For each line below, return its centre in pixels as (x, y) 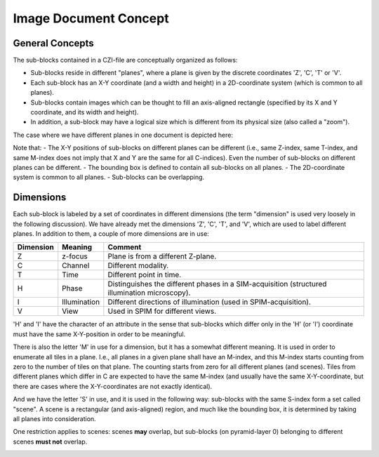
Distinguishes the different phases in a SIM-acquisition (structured (217, 284)
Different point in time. (145, 275)
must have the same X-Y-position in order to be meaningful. (99, 334)
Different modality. (138, 265)
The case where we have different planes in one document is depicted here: (123, 135)
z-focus (75, 256)
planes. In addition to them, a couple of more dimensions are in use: (111, 234)
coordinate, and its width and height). (85, 112)
